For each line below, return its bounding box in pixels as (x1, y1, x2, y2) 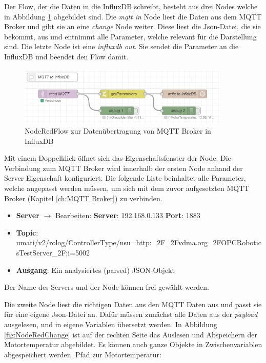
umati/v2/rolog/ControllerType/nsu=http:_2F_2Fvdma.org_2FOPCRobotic (16, 237, 261, 248)
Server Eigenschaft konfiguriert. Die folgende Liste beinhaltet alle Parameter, (4, 173, 246, 183)
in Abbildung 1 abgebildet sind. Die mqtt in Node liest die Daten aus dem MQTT (4, 11, 262, 22)
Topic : (16, 227, 38, 238)
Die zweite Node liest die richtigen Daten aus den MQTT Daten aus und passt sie (4, 298, 262, 309)
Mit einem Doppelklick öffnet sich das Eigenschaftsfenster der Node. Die (4, 153, 231, 163)
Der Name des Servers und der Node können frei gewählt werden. (4, 282, 209, 292)
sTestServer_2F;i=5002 (16, 247, 90, 258)
